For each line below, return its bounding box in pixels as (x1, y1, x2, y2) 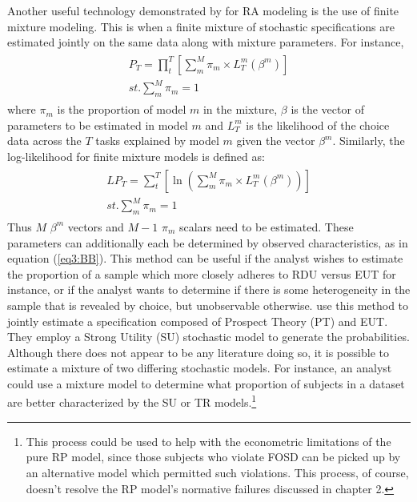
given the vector (236, 132, 315, 149)
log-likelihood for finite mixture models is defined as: (7, 147, 265, 164)
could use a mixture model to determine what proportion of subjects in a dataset (7, 375, 405, 392)
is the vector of (291, 101, 364, 118)
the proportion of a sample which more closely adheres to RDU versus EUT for (7, 265, 396, 282)
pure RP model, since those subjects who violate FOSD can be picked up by (26, 448, 401, 465)
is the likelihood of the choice (246, 116, 390, 133)
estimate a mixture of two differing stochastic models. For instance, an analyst (7, 359, 392, 376)
